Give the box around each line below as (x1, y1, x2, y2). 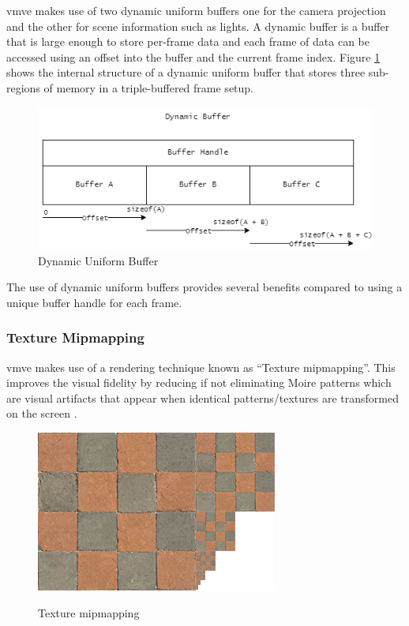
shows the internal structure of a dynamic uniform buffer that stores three (6, 64, 366, 81)
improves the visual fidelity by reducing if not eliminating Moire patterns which (6, 374, 392, 391)
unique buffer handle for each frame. (6, 294, 182, 310)
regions (6, 79, 40, 96)
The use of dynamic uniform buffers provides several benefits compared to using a (6, 279, 403, 295)
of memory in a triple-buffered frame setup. (43, 79, 254, 96)
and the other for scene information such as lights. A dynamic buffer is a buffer (6, 17, 390, 34)
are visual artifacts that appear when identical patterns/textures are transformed (6, 389, 399, 406)
